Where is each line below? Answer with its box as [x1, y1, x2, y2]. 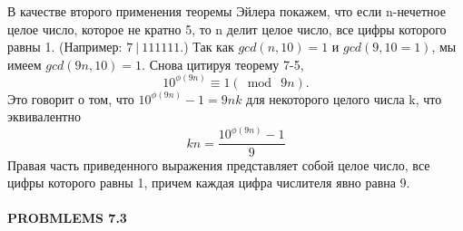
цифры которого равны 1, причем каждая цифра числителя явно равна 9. [7, 173, 410, 192]
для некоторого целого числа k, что [246, 89, 442, 108]
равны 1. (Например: [7, 37, 123, 56]
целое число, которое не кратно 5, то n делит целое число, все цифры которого [7, 19, 447, 38]
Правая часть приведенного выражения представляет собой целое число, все [7, 155, 430, 174]
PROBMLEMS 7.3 [7, 208, 127, 227]
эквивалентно [7, 107, 81, 126]
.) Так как [180, 37, 234, 56]
